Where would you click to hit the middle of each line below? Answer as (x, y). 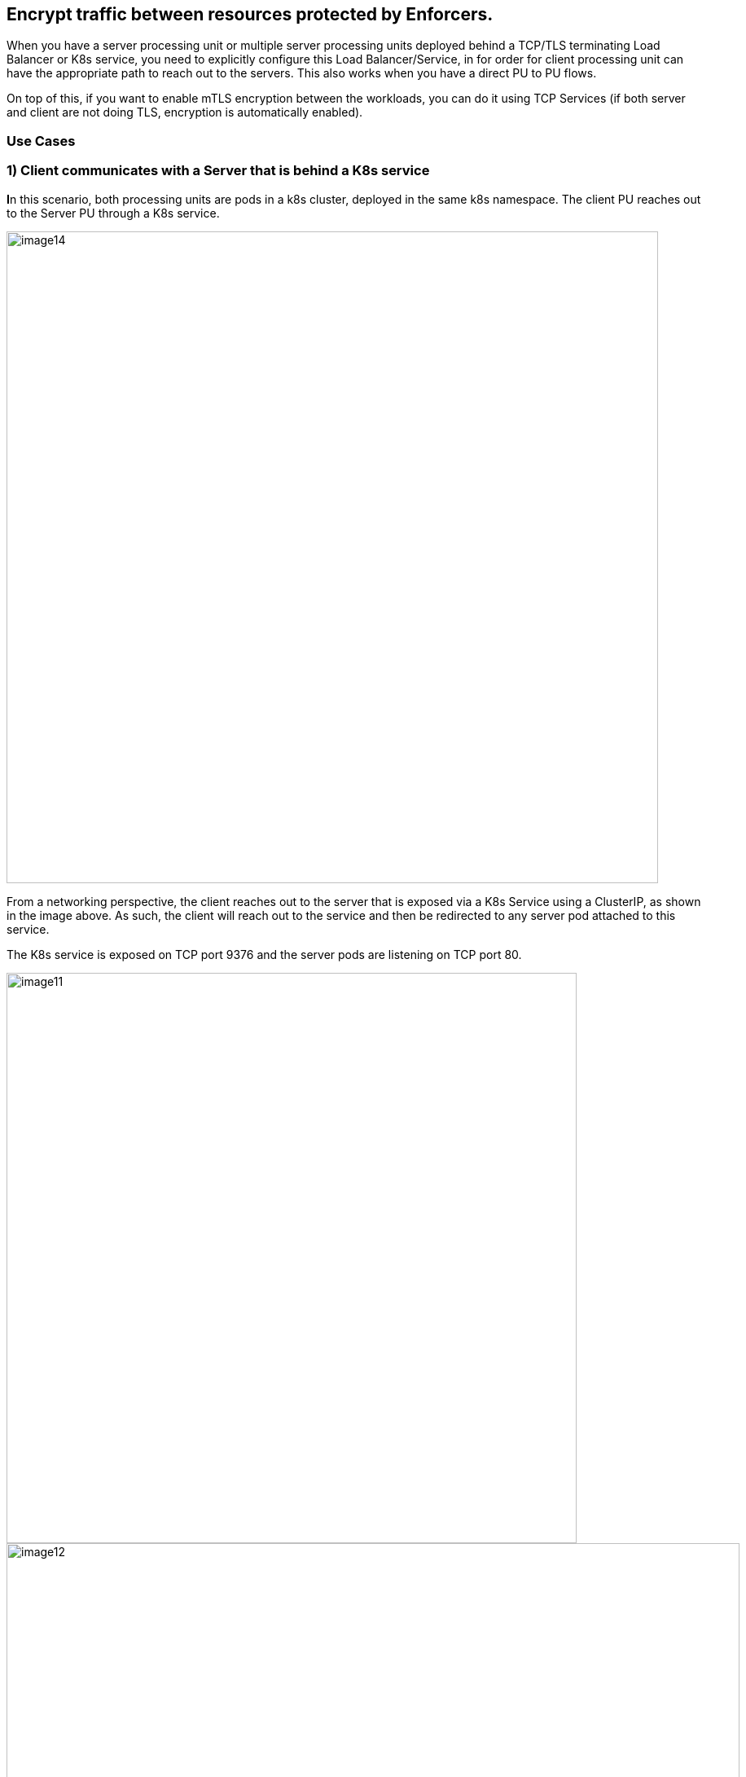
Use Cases (41, 141)
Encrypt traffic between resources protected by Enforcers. (250, 14)
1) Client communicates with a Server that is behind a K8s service (218, 171)
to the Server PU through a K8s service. (113, 213)
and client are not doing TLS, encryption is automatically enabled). (185, 112)
